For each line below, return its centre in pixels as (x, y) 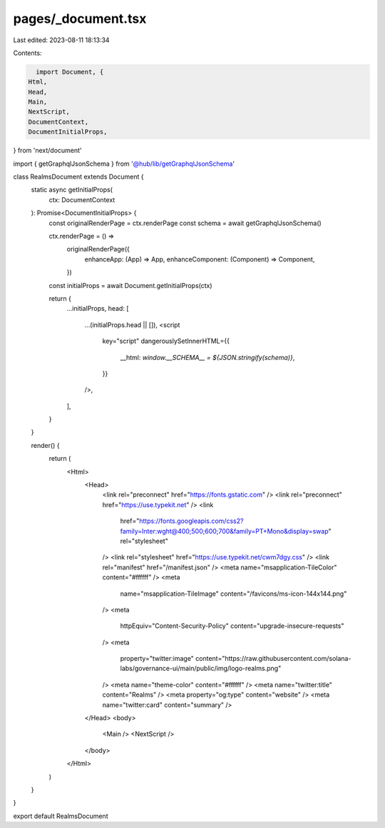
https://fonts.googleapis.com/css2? (191, 521)
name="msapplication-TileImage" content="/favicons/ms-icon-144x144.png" (233, 594)
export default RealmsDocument (61, 816)
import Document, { (70, 72)
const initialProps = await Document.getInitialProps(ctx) (131, 285)
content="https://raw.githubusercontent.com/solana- (273, 659)
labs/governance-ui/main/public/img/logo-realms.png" (201, 669)
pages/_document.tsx (80, 19)
